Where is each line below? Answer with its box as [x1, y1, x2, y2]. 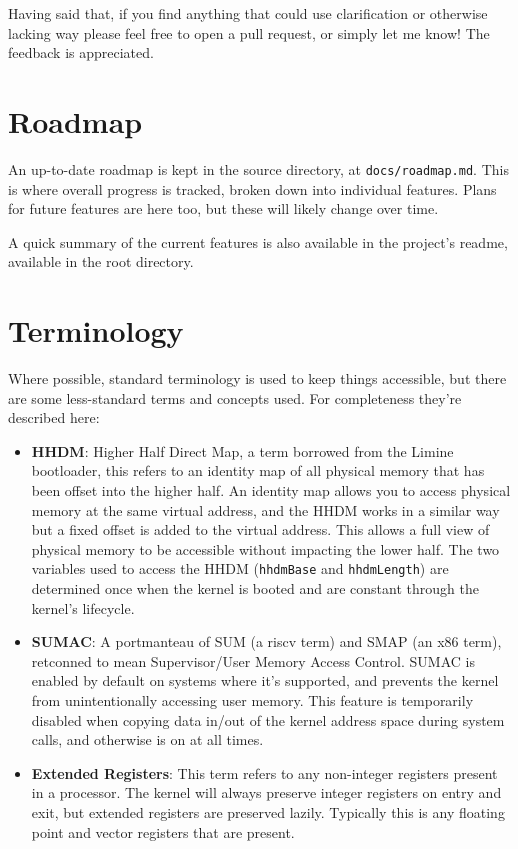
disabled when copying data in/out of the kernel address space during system [31, 709, 505, 730]
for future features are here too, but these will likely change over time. [8, 198, 439, 219]
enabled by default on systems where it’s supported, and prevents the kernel [31, 670, 499, 691]
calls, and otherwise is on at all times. [31, 729, 264, 750]
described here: [8, 407, 100, 428]
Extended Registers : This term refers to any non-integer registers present [31, 762, 498, 783]
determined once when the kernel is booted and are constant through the [31, 578, 479, 599]
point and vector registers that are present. [31, 821, 295, 842]
